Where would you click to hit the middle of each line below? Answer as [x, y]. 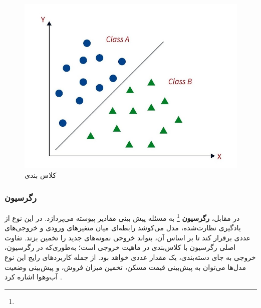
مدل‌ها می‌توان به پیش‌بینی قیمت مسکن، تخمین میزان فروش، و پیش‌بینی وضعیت [125, 267]
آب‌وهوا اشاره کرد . [33, 277]
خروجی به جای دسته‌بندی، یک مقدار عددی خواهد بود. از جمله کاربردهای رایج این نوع [130, 257]
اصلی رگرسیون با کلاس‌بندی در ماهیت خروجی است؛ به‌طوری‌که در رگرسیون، [120, 247]
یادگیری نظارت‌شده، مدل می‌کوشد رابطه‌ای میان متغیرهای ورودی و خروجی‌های [123, 228]
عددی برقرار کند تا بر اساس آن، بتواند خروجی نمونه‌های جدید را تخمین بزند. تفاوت [128, 237]
